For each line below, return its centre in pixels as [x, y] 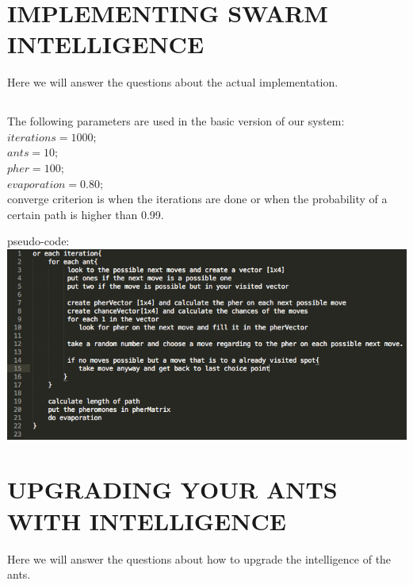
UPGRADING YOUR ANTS [172, 489]
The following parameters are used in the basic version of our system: [176, 121]
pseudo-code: [38, 241]
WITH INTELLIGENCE [147, 520]
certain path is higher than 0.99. [86, 214]
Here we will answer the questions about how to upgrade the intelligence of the [199, 558]
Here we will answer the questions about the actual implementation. [173, 82]
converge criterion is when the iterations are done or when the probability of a [197, 199]
